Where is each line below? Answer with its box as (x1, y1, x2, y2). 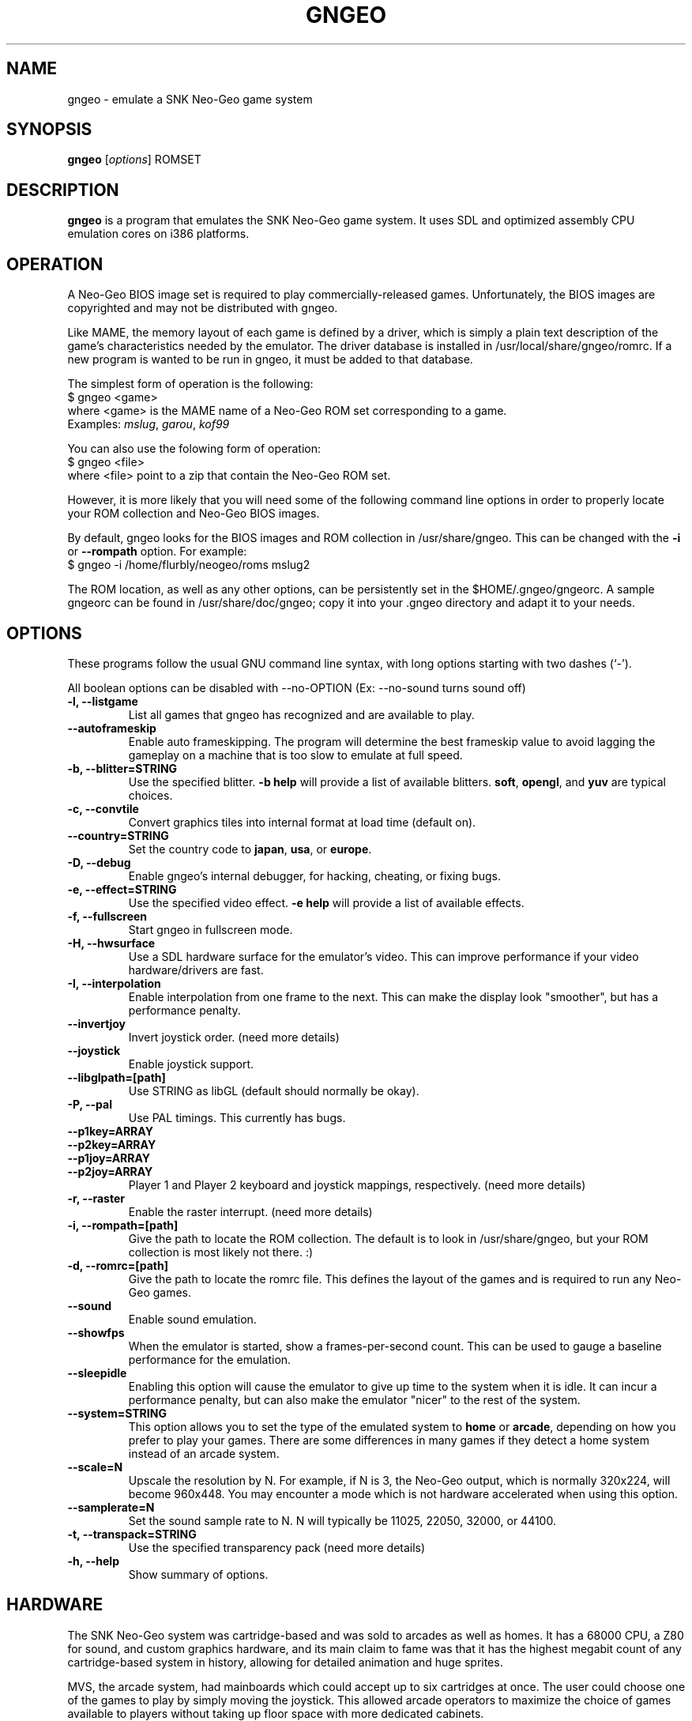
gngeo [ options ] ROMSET (67, 153, 201, 167)
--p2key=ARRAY (67, 1137, 156, 1151)
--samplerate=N (67, 1500, 155, 1514)
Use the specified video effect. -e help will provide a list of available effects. (128, 895, 525, 909)
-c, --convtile (67, 801, 139, 815)
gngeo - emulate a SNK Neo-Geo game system (67, 92, 313, 106)
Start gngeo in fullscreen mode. (128, 922, 293, 936)
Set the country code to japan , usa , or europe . (128, 842, 372, 856)
